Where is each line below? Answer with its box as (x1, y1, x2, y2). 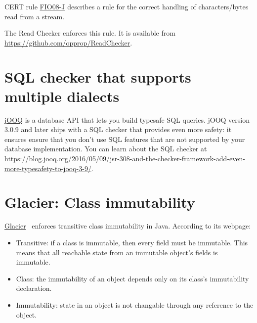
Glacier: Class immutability (4, 192, 195, 212)
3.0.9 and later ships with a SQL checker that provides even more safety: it (4, 124, 232, 135)
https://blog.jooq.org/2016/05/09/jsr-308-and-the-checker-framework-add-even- (4, 153, 245, 164)
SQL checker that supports (4, 66, 191, 87)
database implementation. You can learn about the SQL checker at (4, 143, 207, 154)
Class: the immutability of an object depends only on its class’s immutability (16, 273, 249, 283)
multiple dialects (4, 86, 120, 106)
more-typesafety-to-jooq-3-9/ (4, 163, 91, 173)
